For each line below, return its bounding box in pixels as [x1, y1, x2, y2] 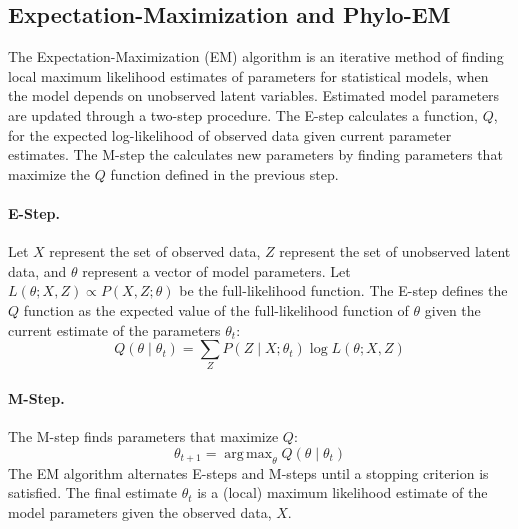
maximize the [8, 163, 91, 184]
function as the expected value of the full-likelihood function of [23, 299, 409, 320]
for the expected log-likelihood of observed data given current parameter [8, 124, 452, 145]
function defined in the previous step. [110, 163, 339, 184]
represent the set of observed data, [49, 241, 261, 262]
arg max [224, 446, 273, 461]
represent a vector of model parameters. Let [82, 260, 351, 281]
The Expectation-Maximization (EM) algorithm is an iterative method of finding [8, 46, 504, 67]
